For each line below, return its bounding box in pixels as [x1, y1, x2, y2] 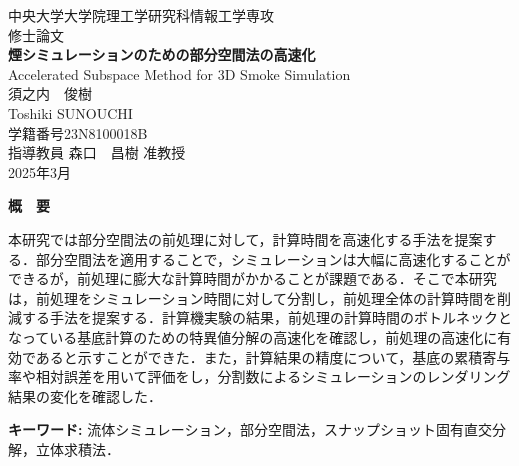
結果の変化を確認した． [8, 385, 162, 406]
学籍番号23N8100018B [8, 122, 148, 143]
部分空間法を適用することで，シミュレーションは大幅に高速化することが [35, 248, 511, 269]
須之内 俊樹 [8, 83, 92, 104]
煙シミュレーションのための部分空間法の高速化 [8, 44, 316, 65]
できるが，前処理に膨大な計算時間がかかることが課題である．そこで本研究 [8, 268, 497, 289]
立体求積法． [35, 438, 120, 459]
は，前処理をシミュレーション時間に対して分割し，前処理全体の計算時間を [8, 287, 498, 308]
